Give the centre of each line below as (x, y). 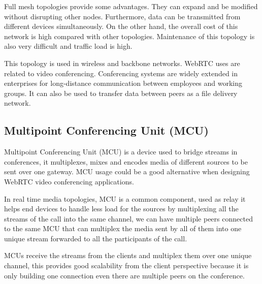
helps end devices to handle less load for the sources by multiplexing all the (121, 209)
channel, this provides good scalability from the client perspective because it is (126, 265)
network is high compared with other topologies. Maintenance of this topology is (129, 36)
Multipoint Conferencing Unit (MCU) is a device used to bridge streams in (121, 152)
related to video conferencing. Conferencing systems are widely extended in (121, 73)
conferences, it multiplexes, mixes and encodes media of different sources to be (126, 161)
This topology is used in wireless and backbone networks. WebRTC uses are (122, 63)
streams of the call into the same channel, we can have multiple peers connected (128, 218)
